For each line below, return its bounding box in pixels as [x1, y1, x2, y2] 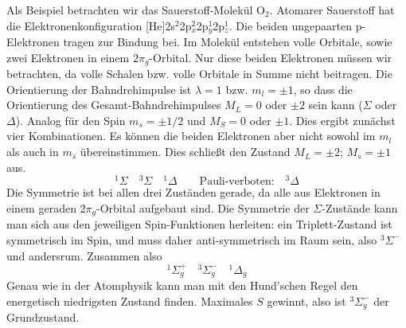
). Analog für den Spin [15, 111, 126, 128]
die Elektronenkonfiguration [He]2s [6, 17, 175, 33]
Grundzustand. [6, 309, 80, 326]
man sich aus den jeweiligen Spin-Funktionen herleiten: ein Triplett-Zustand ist [6, 216, 392, 232]
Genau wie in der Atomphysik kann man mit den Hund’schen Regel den [6, 277, 358, 294]
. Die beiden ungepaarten [228, 17, 353, 33]
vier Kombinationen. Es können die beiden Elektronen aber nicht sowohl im [6, 127, 376, 144]
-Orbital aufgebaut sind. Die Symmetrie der [96, 199, 310, 216]
